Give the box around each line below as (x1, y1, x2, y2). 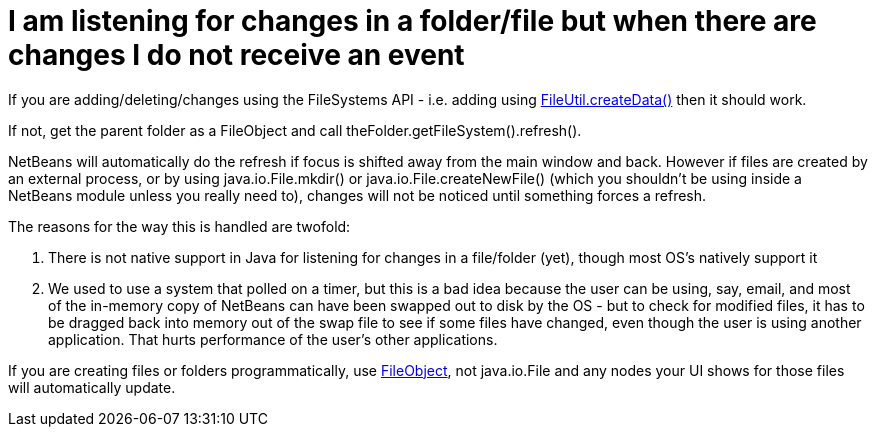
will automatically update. (8, 378, 176, 396)
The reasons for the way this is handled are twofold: (8, 217, 351, 235)
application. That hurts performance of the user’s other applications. (48, 330, 498, 348)
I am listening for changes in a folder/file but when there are (8, 4, 817, 38)
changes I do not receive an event (8, 38, 465, 72)
